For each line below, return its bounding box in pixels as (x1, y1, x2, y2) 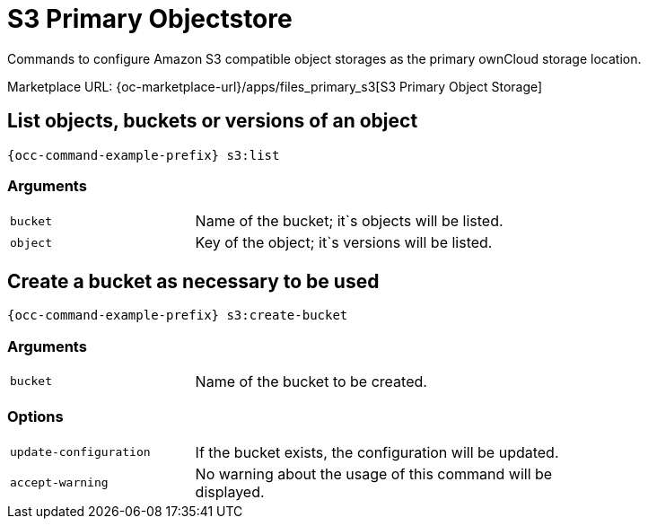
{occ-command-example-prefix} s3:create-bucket (7, 308, 348, 323)
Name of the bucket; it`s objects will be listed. (195, 212, 504, 231)
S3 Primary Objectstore (7, 4, 293, 34)
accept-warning (10, 476, 109, 490)
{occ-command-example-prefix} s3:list (7, 147, 280, 162)
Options (7, 408, 64, 426)
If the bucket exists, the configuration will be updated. (195, 443, 559, 461)
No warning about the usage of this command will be (195, 464, 553, 483)
